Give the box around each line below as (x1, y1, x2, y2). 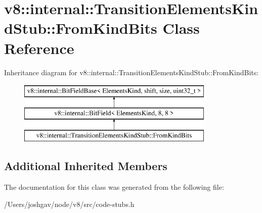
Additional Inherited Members (4, 158, 167, 174)
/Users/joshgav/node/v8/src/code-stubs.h (4, 198, 135, 209)
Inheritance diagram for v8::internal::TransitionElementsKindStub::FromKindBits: (4, 67, 259, 77)
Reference (4, 37, 74, 58)
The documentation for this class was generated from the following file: (4, 182, 224, 192)
